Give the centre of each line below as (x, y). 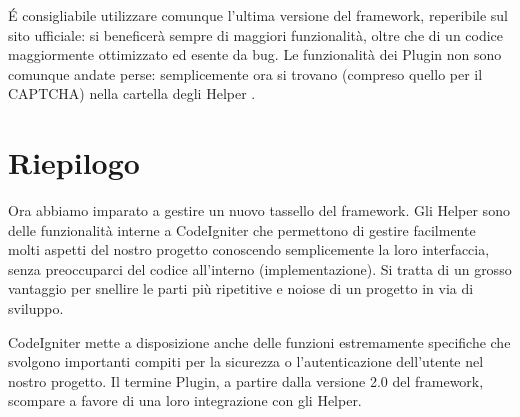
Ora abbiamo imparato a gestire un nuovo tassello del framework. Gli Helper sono (259, 210)
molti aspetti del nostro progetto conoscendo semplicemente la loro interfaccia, (249, 249)
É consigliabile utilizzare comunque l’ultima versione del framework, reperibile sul (258, 15)
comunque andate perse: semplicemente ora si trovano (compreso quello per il (245, 73)
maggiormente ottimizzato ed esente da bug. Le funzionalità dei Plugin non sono (255, 54)
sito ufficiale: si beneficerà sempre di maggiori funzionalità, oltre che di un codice (256, 34)
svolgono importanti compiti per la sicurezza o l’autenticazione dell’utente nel (246, 361)
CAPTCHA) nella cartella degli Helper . (132, 93)
